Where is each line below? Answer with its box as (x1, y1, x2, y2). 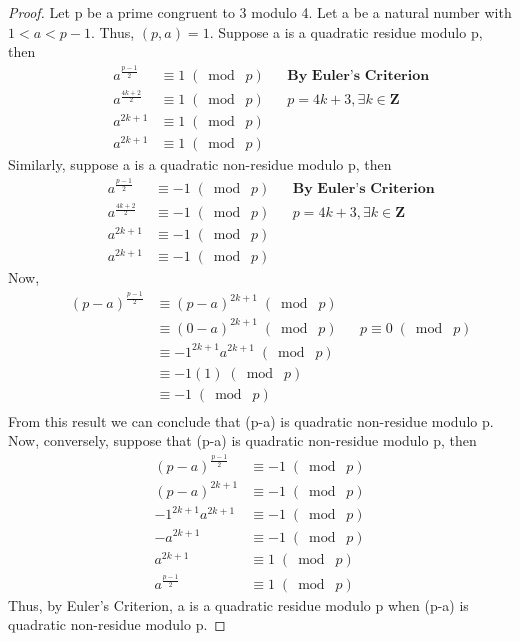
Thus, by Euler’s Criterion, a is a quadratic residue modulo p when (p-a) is (8, 594, 469, 615)
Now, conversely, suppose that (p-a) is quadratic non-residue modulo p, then (8, 430, 477, 451)
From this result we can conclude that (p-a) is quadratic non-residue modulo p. (8, 410, 494, 431)
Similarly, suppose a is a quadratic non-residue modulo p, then (8, 154, 392, 175)
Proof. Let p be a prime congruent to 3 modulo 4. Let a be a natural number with (8, 2, 512, 22)
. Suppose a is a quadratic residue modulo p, (209, 21, 483, 42)
